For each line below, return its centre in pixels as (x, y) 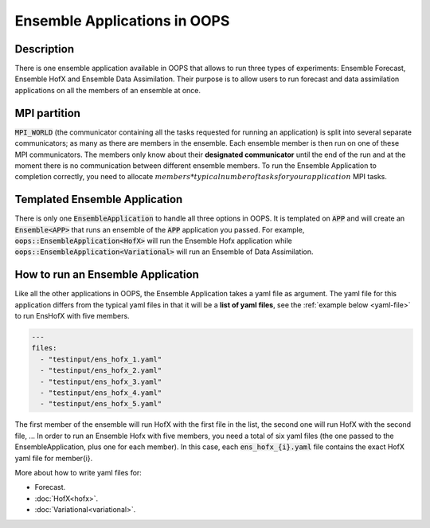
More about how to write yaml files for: (78, 472)
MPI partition (48, 113)
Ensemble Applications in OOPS (122, 21)
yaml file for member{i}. (54, 458)
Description (45, 49)
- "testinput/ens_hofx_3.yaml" (101, 381)
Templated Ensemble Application (99, 199)
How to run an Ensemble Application (107, 275)
